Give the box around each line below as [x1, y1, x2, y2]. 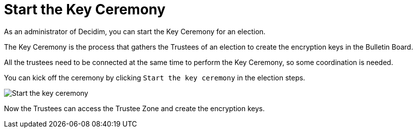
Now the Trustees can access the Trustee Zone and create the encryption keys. [4, 104, 265, 113]
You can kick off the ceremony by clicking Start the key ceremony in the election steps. [4, 73, 305, 82]
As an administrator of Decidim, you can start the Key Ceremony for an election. [4, 27, 266, 36]
